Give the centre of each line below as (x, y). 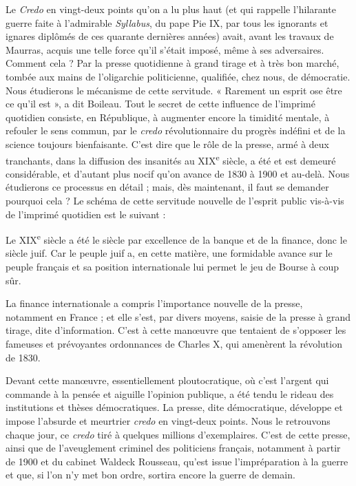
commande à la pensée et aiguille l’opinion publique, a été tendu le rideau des (170, 393)
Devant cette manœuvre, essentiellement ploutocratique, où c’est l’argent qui (167, 380)
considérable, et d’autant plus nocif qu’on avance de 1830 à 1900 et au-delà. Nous (178, 173)
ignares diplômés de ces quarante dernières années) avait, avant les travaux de (170, 36)
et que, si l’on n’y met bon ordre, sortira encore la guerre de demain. (150, 475)
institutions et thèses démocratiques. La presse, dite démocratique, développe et (174, 407)
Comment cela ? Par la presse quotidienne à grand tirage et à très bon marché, (172, 63)
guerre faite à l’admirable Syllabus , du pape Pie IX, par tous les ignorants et (167, 22)
